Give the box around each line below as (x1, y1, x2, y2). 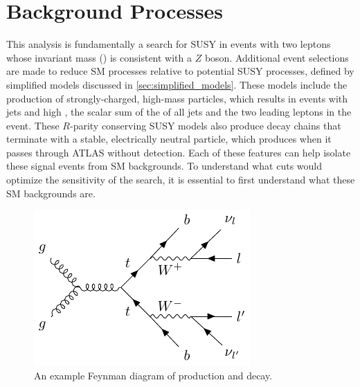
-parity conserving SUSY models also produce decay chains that (69, 118, 341, 132)
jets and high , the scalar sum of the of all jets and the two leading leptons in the (6, 105, 352, 119)
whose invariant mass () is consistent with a (6, 50, 192, 64)
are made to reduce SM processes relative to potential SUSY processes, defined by (6, 64, 354, 78)
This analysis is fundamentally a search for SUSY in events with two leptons (6, 37, 331, 51)
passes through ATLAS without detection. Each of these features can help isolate (6, 145, 351, 159)
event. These (6, 118, 60, 132)
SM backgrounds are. (6, 186, 96, 200)
